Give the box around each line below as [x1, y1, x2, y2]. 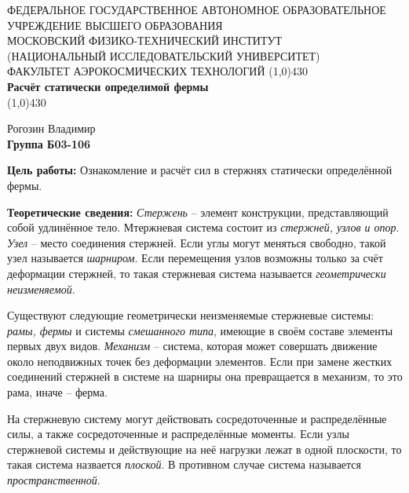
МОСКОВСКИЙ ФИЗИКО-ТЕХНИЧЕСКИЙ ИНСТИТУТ [7, 32, 282, 49]
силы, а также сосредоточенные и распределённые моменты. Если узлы [7, 425, 350, 442]
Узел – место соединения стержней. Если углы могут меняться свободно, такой [7, 234, 386, 250]
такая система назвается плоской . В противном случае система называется [7, 456, 362, 473]
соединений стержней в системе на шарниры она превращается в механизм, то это [7, 368, 403, 385]
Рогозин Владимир [7, 120, 96, 137]
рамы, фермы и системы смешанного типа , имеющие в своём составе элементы [7, 322, 393, 338]
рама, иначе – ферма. [7, 384, 108, 400]
